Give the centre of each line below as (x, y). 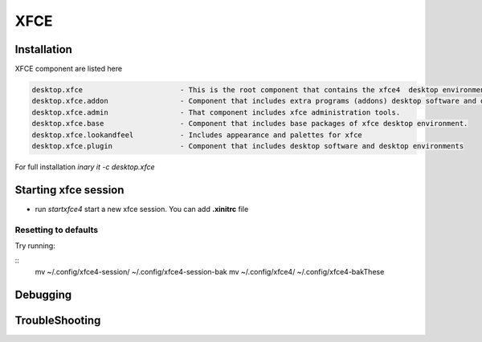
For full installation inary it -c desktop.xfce (85, 167)
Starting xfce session (69, 190)
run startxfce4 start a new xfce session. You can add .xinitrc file (142, 209)
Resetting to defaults (57, 230)
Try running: (35, 246)
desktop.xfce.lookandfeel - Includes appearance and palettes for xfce (197, 135)
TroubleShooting (58, 320)
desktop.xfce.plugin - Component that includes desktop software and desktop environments (248, 146)
